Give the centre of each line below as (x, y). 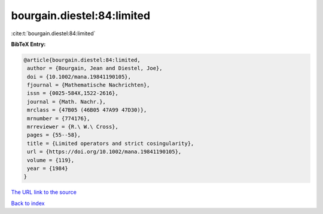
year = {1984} (48, 168)
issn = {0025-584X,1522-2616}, (73, 93)
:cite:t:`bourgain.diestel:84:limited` (53, 33)
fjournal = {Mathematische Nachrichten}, (89, 85)
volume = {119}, (51, 160)
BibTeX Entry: (28, 44)
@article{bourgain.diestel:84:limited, (82, 60)
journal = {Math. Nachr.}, (66, 102)
